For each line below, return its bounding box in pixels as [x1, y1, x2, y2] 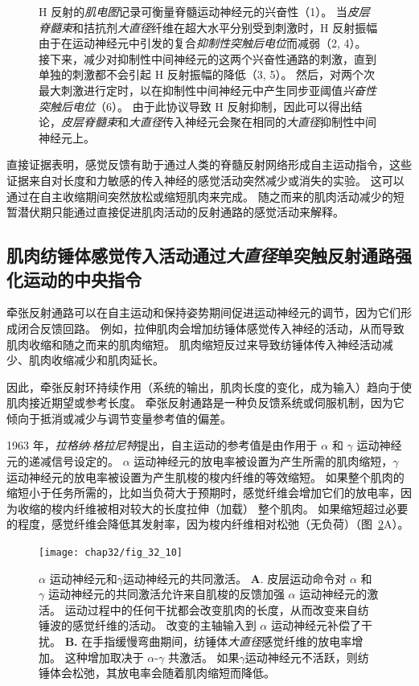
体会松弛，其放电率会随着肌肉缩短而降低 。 [49, 664, 275, 681]
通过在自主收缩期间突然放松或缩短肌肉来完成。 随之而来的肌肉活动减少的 [6, 187, 393, 204]
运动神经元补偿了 [270, 617, 361, 634]
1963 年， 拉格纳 [6, 437, 89, 454]
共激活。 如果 [167, 648, 240, 665]
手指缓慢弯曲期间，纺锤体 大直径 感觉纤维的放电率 [92, 633, 352, 650]
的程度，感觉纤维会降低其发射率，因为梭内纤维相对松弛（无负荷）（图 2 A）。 [6, 516, 409, 532]
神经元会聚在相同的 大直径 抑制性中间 [184, 113, 376, 130]
